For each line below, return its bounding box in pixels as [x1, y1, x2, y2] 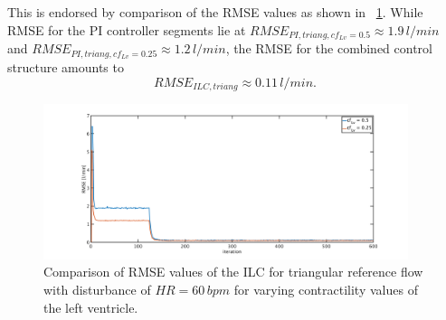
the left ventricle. [43, 297, 138, 316]
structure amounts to [7, 58, 124, 77]
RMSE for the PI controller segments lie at [7, 20, 246, 39]
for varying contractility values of [233, 280, 418, 299]
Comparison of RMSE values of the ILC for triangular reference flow [43, 262, 423, 281]
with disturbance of [43, 280, 151, 299]
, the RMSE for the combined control [225, 39, 432, 58]
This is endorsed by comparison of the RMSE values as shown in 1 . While [7, 3, 423, 21]
